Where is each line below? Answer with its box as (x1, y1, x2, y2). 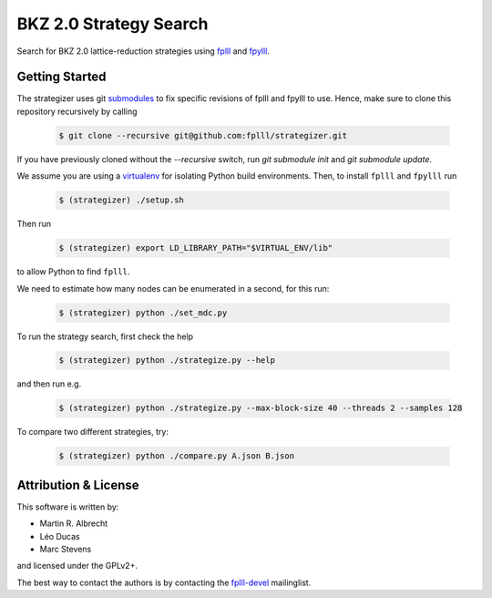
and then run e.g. (16, 378, 82, 389)
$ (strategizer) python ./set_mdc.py (58, 307, 228, 318)
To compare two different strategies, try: (16, 427, 169, 438)
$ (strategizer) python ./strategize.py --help (58, 356, 275, 366)
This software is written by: (16, 501, 119, 512)
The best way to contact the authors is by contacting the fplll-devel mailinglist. (16, 577, 312, 588)
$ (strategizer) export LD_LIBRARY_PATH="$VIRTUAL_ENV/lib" (58, 242, 333, 253)
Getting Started (16, 69, 107, 85)
